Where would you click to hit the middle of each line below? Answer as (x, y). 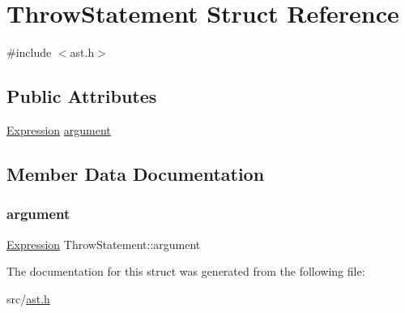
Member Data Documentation (136, 173)
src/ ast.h (28, 298)
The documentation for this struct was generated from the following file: (186, 271)
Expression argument (59, 129)
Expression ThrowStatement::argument (104, 244)
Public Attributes (82, 96)
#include (29, 52)
